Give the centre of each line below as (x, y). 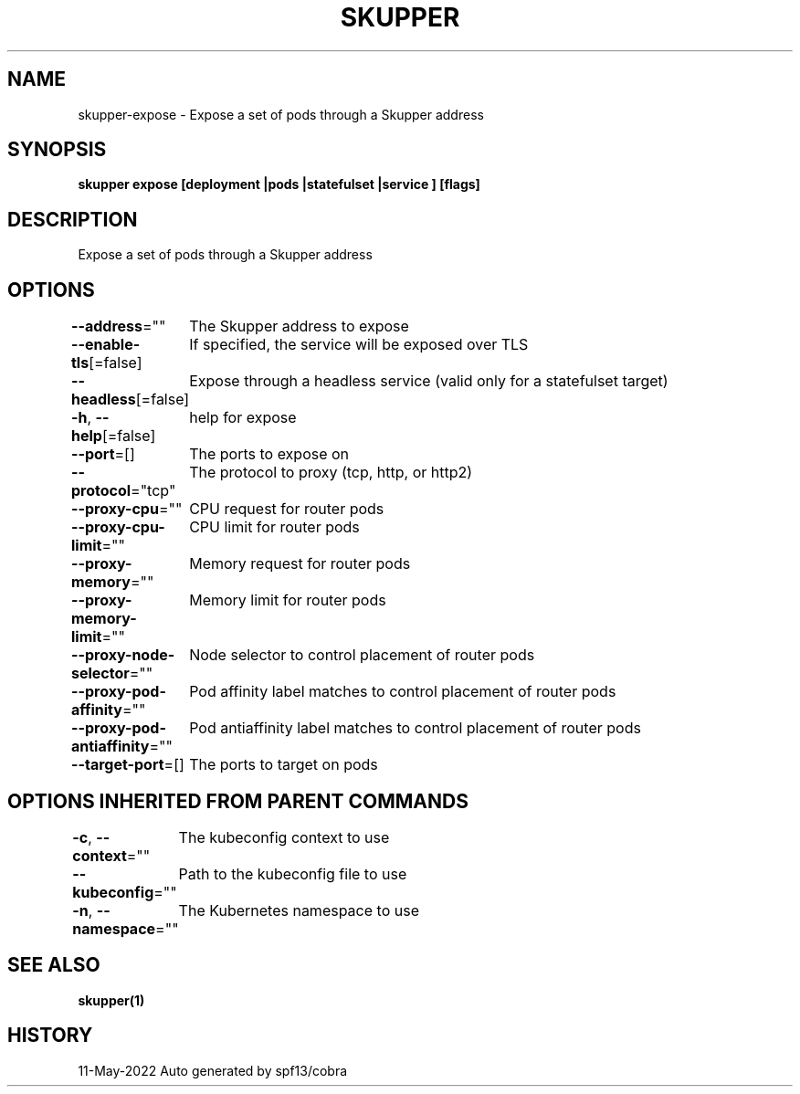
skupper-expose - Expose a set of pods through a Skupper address (281, 114)
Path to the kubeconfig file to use (293, 873)
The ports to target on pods (284, 765)
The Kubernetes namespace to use (299, 910)
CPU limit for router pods (274, 527)
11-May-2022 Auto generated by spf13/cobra (213, 1070)
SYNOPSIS (57, 150)
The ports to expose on (269, 454)
